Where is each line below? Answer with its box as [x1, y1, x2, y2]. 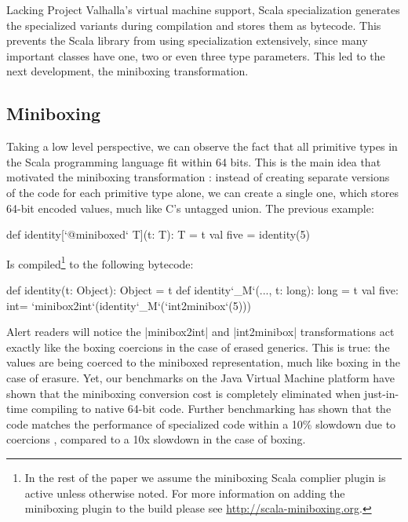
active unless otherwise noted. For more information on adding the [24, 484, 345, 501]
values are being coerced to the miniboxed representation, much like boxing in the [6, 354, 400, 371]
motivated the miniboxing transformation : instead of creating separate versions [6, 169, 390, 185]
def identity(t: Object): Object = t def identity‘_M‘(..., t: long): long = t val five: [6, 281, 399, 298]
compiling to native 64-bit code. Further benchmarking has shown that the [31, 400, 392, 417]
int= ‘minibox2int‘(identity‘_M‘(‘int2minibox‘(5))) [6, 297, 251, 313]
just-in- [364, 385, 399, 401]
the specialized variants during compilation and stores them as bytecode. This [6, 16, 381, 33]
